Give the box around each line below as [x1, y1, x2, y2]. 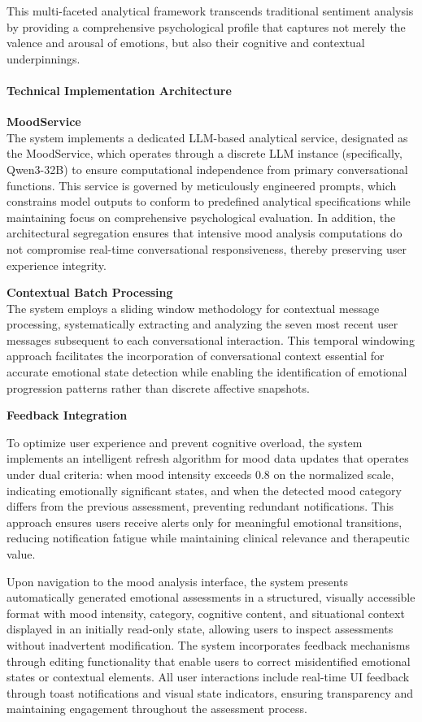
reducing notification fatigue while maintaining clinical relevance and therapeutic [7, 529, 410, 546]
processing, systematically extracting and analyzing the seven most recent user [7, 315, 398, 333]
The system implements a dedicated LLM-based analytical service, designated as [7, 128, 408, 146]
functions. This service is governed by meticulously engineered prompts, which [7, 176, 397, 194]
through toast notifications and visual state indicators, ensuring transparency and [7, 684, 414, 701]
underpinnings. [7, 50, 80, 67]
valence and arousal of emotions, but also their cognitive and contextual [7, 34, 365, 51]
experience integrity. [7, 256, 107, 273]
